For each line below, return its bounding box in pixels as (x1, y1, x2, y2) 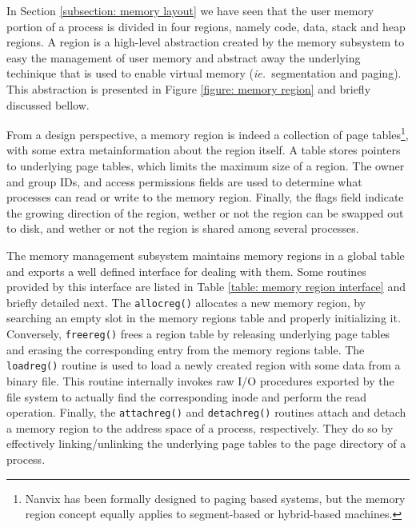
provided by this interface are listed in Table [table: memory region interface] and (6, 278, 406, 295)
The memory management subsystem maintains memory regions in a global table (6, 246, 405, 263)
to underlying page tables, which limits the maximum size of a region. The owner (6, 158, 405, 174)
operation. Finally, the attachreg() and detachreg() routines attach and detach (6, 404, 406, 421)
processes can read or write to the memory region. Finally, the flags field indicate (6, 189, 404, 206)
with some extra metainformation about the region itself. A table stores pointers (6, 142, 401, 158)
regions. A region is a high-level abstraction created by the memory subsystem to (6, 34, 405, 50)
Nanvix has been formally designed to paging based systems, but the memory (25, 489, 406, 506)
